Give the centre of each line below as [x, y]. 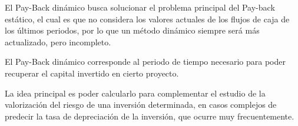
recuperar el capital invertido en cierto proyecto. [92, 73]
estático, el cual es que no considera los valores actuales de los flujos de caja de [147, 19]
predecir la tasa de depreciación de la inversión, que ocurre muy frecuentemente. [150, 116]
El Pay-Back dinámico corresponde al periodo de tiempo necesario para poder [145, 62]
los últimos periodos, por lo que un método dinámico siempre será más [132, 30]
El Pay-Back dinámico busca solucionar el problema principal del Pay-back [140, 7]
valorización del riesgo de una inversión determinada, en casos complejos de [141, 105]
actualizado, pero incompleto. [58, 42]
